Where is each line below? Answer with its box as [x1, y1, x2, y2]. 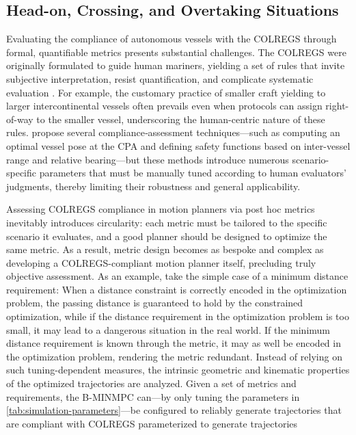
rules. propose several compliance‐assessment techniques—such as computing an [6, 125, 340, 140]
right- [325, 98, 349, 113]
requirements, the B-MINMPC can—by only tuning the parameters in [6, 389, 300, 404]
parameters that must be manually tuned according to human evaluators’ [39, 166, 346, 180]
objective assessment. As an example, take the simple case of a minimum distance [6, 269, 348, 283]
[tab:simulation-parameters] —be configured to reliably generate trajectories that [6, 403, 342, 417]
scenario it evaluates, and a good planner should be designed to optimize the [6, 228, 327, 243]
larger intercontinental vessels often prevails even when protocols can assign [6, 98, 323, 113]
